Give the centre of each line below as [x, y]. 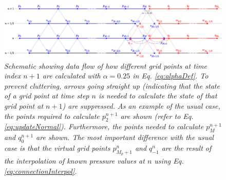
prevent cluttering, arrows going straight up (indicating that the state [112, 85]
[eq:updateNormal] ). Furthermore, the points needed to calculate [104, 126]
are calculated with [71, 76]
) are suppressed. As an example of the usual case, [141, 105]
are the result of [186, 147]
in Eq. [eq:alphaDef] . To [171, 76]
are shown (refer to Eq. [157, 116]
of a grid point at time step [47, 96]
